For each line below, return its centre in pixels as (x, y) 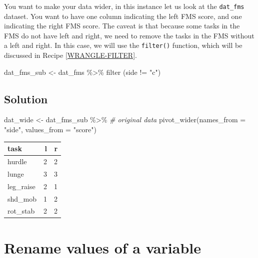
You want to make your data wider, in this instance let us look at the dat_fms (124, 6)
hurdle (17, 161)
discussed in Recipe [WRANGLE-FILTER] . (70, 55)
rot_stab (21, 211)
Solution (26, 99)
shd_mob (22, 198)
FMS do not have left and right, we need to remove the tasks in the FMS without (129, 35)
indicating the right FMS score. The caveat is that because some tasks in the (122, 26)
